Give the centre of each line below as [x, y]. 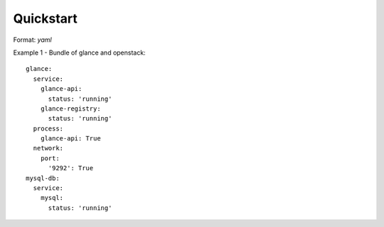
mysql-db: [43, 178]
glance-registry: [70, 109]
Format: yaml [33, 40]
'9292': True [71, 168]
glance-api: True [70, 139]
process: [48, 128]
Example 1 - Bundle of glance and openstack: [79, 52]
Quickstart [46, 18]
